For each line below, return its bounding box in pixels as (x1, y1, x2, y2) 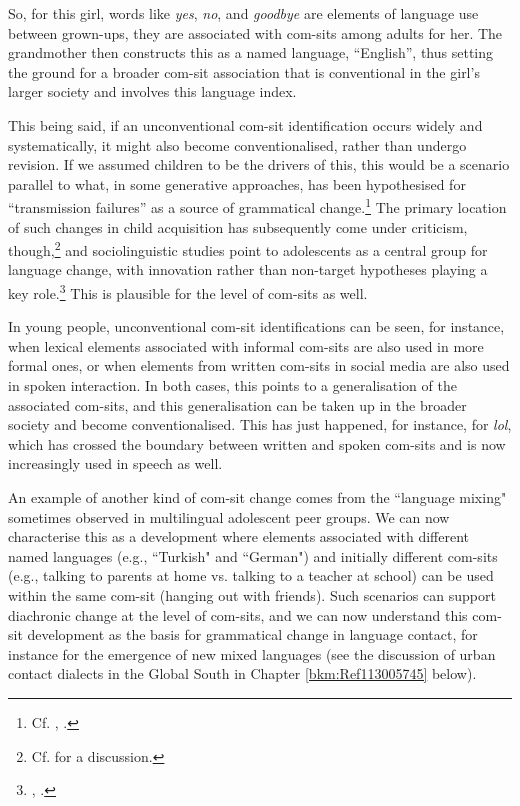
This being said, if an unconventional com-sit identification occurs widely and (8, 114, 483, 135)
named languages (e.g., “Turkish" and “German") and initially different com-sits (8, 545, 498, 566)
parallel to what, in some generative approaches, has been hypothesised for (8, 173, 466, 194)
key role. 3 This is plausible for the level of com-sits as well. (8, 280, 368, 303)
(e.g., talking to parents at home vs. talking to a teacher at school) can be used (8, 565, 494, 586)
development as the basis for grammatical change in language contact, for (27, 624, 478, 645)
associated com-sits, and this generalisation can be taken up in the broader (8, 394, 467, 415)
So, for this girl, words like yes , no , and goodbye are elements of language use (8, 3, 479, 23)
